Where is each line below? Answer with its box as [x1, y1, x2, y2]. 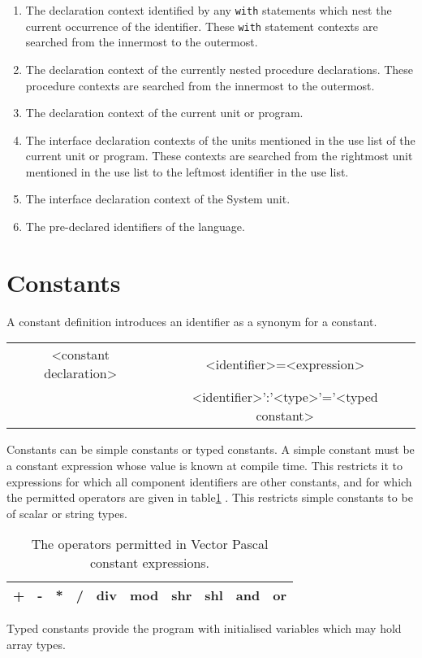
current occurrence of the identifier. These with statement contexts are [25, 17, 378, 34]
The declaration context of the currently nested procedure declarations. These [25, 60, 414, 77]
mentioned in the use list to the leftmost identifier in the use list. [25, 163, 349, 180]
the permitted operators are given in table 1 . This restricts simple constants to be [6, 489, 413, 506]
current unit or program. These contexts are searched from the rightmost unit [25, 147, 413, 164]
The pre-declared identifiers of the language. [25, 218, 245, 235]
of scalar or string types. [6, 504, 127, 521]
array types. [6, 635, 66, 652]
